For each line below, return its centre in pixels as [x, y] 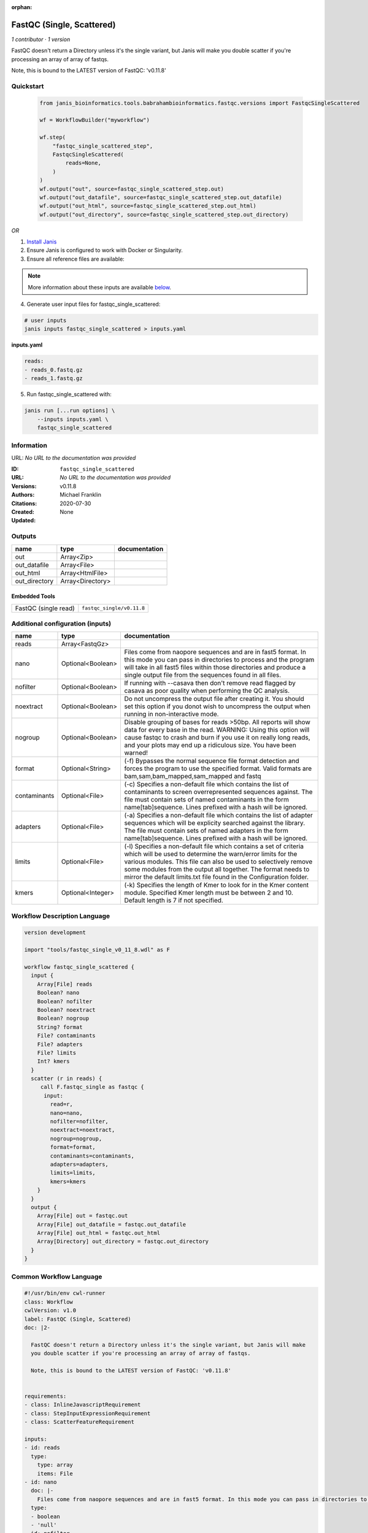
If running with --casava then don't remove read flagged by [210, 683]
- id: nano [40, 1482]
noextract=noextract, [82, 1130]
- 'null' [44, 1525]
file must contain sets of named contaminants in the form [207, 800]
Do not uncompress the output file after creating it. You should [214, 699]
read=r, [62, 1104]
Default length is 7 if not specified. [174, 900]
